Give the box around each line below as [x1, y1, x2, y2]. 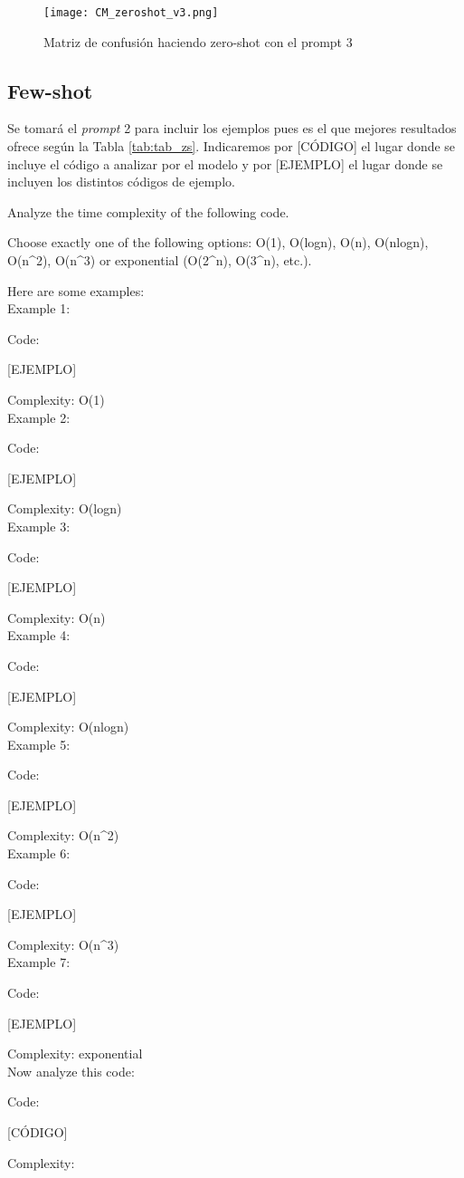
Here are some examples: [7, 281, 145, 300]
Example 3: [7, 516, 71, 535]
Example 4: [7, 626, 71, 645]
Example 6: [7, 844, 71, 863]
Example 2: [7, 407, 71, 426]
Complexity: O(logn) [7, 499, 122, 518]
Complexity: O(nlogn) [7, 717, 129, 736]
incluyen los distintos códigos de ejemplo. [7, 172, 235, 191]
